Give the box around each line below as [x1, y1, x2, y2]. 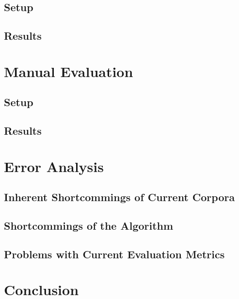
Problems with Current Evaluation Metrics [4, 246, 225, 261]
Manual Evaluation [4, 61, 133, 81]
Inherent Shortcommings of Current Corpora [4, 189, 235, 205]
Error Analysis [4, 156, 104, 176]
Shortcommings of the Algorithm [4, 218, 174, 233]
